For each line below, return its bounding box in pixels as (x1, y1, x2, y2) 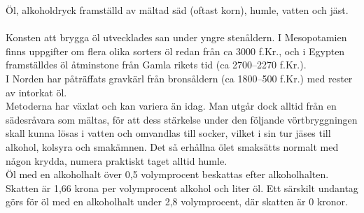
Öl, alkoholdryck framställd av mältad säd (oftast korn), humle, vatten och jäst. (6, 3, 349, 17)
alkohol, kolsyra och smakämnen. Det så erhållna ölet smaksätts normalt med (6, 139, 339, 154)
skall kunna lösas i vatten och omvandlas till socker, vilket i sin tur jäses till (6, 126, 331, 140)
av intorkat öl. (6, 85, 67, 99)
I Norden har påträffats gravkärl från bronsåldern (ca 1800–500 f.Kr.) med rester (6, 71, 353, 85)
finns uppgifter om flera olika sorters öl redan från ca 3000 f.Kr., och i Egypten (6, 43, 345, 58)
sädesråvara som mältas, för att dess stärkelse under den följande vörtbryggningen (6, 112, 358, 126)
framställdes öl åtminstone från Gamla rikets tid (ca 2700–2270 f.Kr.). (6, 57, 307, 72)
